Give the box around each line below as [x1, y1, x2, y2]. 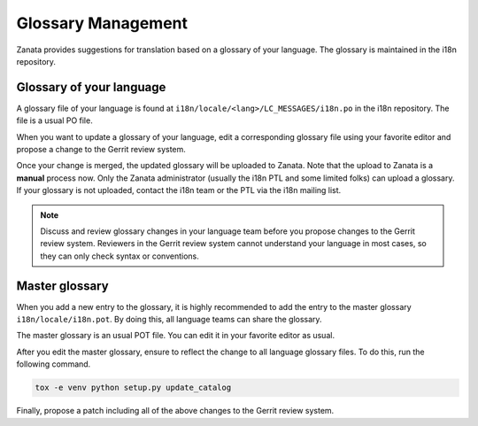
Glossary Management [16, 13, 189, 33]
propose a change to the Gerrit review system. [16, 144, 186, 155]
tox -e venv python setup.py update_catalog [35, 383, 232, 393]
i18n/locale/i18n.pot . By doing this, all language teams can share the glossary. [16, 314, 322, 325]
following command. [16, 359, 91, 369]
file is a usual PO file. [16, 115, 93, 126]
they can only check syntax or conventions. [40, 251, 199, 261]
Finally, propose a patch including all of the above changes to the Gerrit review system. [16, 406, 335, 416]
